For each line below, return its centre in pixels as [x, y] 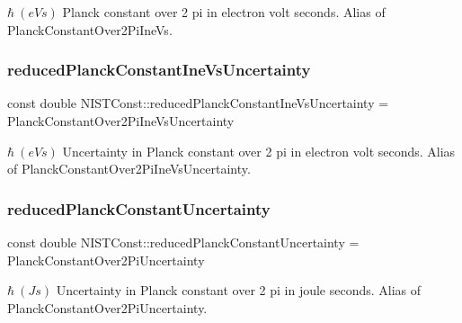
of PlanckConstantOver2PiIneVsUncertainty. [129, 169]
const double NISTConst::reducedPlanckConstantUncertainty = [183, 242]
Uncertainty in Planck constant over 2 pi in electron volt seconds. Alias [259, 151]
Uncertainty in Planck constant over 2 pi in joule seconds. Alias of [239, 290]
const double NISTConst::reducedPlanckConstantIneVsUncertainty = [198, 103]
